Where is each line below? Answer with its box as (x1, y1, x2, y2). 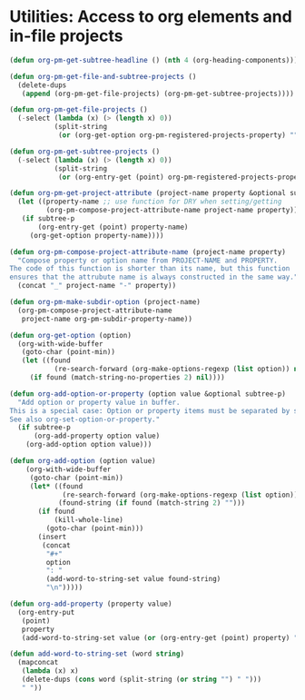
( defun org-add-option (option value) (9, 457, 156, 466)
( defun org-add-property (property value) (9, 599, 172, 609)
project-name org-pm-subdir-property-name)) (21, 314, 193, 323)
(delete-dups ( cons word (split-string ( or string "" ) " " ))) (21, 675, 261, 685)
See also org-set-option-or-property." (9, 415, 161, 424)
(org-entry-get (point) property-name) (37, 222, 189, 232)
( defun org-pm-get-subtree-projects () (9, 147, 161, 156)
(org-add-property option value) (33, 431, 161, 441)
